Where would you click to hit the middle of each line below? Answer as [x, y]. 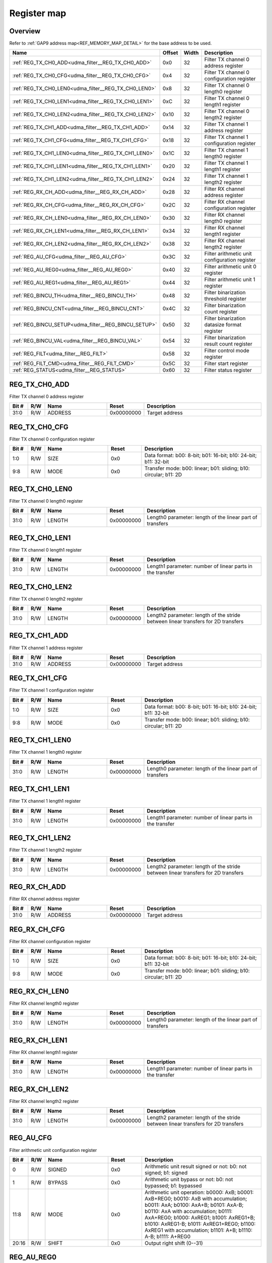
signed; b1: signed [166, 1173]
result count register [228, 344]
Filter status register [228, 370]
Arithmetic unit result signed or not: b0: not [195, 1166]
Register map [38, 13]
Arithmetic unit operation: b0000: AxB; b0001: [199, 1192]
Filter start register [226, 364]
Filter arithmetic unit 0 [230, 267]
